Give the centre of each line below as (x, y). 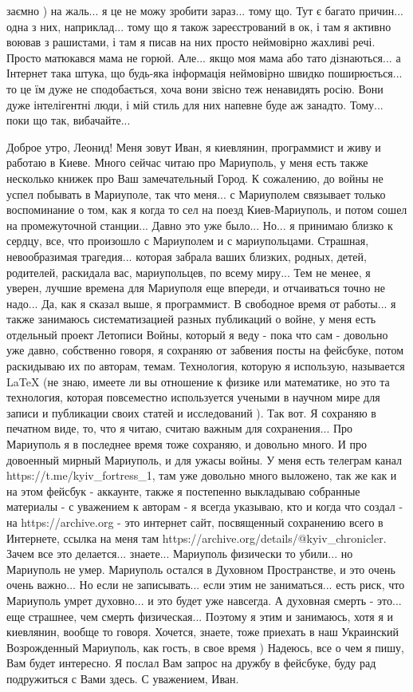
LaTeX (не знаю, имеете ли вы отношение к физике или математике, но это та (198, 381)
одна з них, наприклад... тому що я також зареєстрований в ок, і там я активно (199, 26)
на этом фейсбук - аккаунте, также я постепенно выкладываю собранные (183, 490)
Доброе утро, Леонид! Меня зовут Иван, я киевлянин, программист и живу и (194, 146)
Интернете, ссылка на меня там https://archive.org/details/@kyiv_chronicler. (197, 538)
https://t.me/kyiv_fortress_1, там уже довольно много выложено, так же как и (202, 475)
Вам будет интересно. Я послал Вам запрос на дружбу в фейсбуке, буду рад (191, 663)
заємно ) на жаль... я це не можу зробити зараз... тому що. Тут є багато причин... (205, 10)
